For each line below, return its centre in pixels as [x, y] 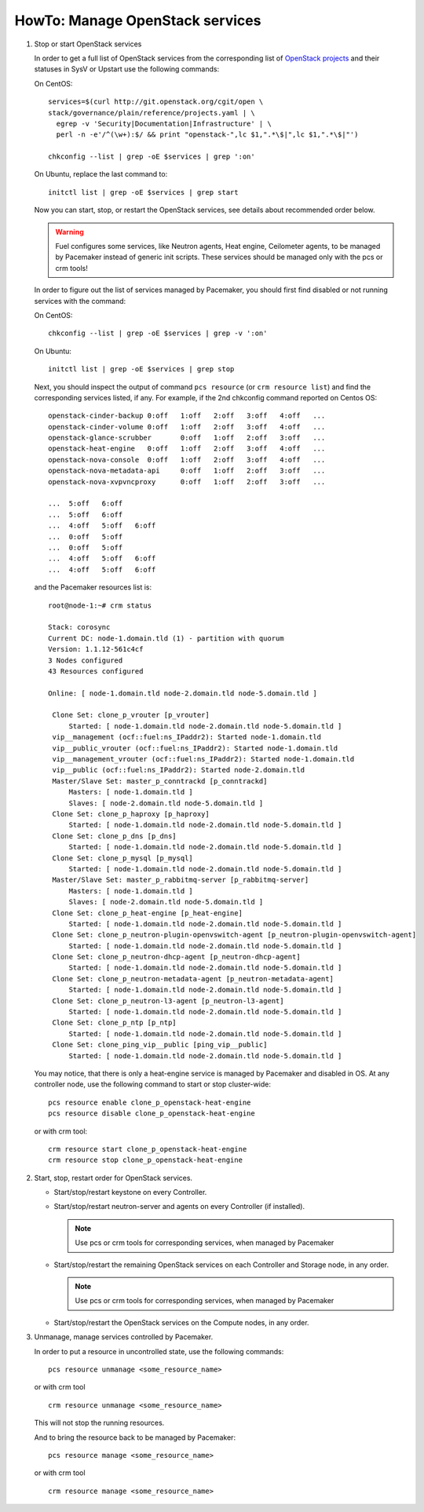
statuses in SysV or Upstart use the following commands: [127, 69]
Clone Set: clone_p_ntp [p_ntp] [114, 1023]
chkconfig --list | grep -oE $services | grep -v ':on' [158, 333]
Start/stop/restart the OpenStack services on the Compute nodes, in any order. [181, 1322]
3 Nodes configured [86, 660]
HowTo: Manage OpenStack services [138, 20]
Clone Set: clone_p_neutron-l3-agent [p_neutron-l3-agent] [168, 1001]
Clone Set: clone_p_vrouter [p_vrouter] [131, 715]
